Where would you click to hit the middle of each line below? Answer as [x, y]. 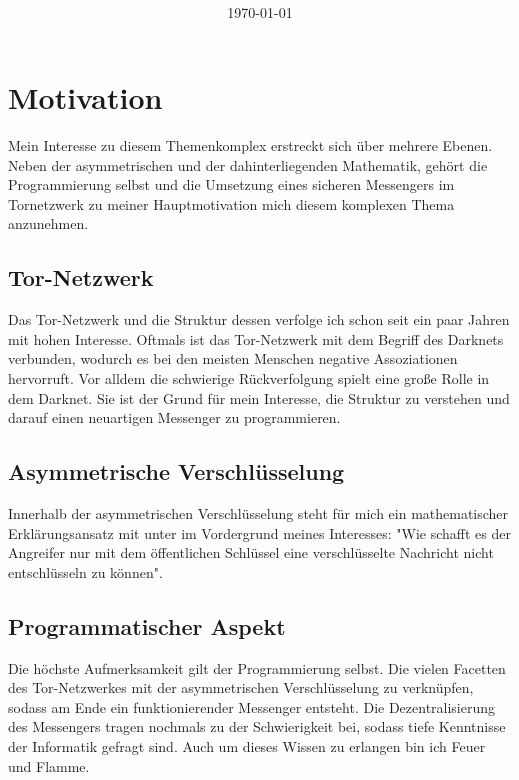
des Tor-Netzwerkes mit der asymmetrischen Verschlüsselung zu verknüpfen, [241, 687]
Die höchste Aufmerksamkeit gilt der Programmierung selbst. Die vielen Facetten [257, 667]
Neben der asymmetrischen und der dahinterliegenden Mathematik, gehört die [248, 164]
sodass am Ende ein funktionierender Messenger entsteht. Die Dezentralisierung [252, 706]
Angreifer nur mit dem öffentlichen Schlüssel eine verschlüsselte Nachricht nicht [251, 552]
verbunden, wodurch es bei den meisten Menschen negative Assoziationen [233, 358]
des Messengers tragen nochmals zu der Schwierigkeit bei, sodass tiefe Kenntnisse [257, 726]
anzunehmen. [48, 223]
